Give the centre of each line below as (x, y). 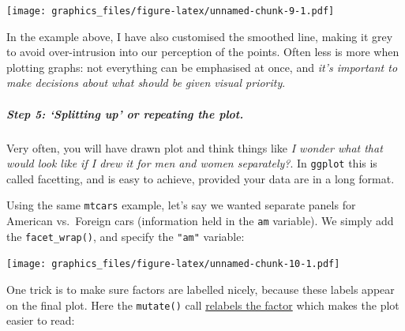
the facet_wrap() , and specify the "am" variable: (126, 236)
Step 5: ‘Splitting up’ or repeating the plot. (125, 113)
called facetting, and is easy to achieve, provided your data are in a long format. (201, 178)
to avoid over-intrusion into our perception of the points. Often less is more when (203, 52)
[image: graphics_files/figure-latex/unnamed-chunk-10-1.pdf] (173, 264)
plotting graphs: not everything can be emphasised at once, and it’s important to (202, 67)
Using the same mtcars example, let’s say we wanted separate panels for (181, 205)
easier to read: (41, 320)
